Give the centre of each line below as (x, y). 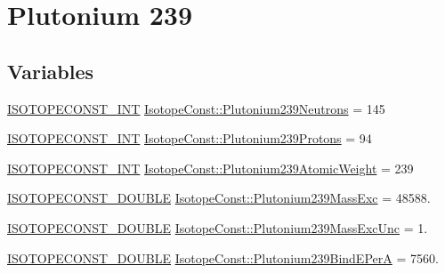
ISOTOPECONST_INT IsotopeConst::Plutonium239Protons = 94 (190, 138)
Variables (51, 71)
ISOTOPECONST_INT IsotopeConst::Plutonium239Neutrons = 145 (196, 108)
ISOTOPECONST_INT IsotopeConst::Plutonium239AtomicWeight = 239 (210, 168)
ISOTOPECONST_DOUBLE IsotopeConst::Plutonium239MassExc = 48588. (219, 198)
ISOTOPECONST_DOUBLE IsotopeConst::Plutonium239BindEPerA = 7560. (223, 257)
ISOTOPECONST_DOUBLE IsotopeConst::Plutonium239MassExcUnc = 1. (218, 227)
